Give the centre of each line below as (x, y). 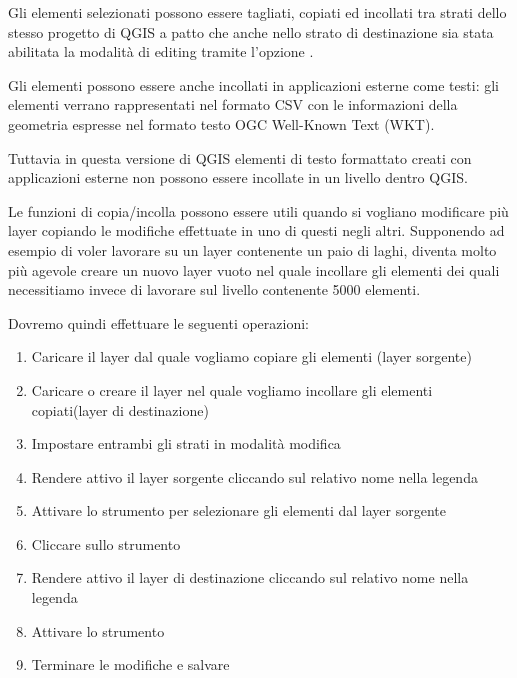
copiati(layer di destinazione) (120, 409)
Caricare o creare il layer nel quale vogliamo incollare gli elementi (232, 389)
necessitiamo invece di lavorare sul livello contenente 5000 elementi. (214, 289)
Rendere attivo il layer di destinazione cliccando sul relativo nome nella (250, 577)
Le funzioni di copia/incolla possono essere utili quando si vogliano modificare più (258, 210)
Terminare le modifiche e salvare (130, 664)
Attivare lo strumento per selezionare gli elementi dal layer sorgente (238, 510)
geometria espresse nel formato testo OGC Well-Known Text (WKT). (221, 123)
